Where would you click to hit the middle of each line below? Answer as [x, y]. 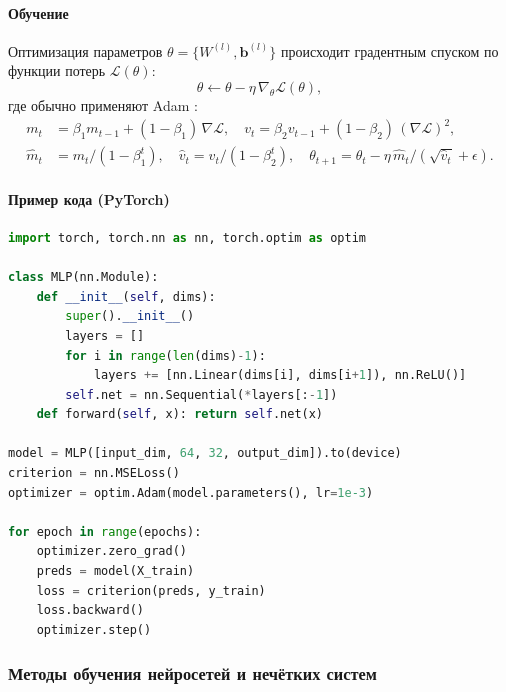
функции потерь [57, 70]
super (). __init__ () [130, 316]
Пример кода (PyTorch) [89, 198]
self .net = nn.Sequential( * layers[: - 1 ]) [201, 394]
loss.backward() [90, 610]
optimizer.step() [94, 629]
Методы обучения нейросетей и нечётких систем [192, 673]
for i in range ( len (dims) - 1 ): [165, 355]
